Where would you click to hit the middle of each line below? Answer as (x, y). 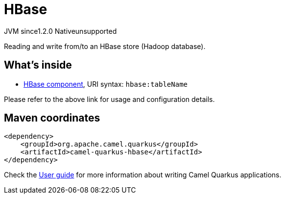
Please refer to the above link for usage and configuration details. (109, 99)
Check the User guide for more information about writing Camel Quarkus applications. (143, 175)
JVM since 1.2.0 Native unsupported (60, 31)
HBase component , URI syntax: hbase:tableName (106, 84)
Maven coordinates (52, 118)
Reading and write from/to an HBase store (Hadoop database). (105, 46)
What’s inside (38, 65)
